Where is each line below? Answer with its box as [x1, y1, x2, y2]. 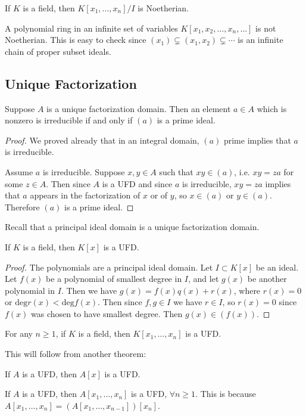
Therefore [5, 200, 40, 213]
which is [257, 102, 287, 114]
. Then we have [61, 284, 117, 296]
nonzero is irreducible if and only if [5, 114, 133, 126]
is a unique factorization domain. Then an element [46, 102, 231, 114]
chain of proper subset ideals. [5, 45, 111, 57]
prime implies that [223, 134, 291, 146]
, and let [188, 272, 219, 285]
